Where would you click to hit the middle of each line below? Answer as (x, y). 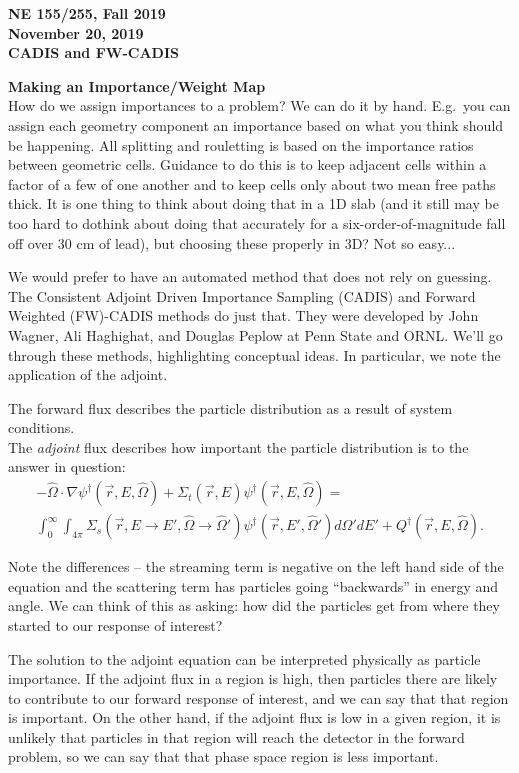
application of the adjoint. (88, 374)
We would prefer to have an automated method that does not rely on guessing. (250, 276)
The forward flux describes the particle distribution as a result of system (230, 407)
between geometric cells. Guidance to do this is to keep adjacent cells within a (247, 164)
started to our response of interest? (115, 624)
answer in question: (67, 466)
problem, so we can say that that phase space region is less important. (223, 756)
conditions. (41, 427)
